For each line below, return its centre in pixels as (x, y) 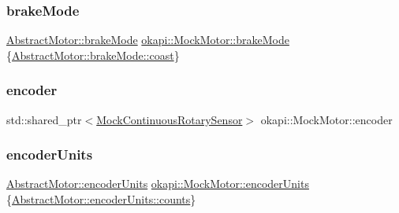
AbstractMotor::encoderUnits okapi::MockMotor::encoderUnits (158, 184)
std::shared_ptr (44, 119)
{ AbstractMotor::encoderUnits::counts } (101, 199)
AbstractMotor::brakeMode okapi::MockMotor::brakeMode (148, 40)
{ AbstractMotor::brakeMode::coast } (93, 55)
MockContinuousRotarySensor (170, 119)
